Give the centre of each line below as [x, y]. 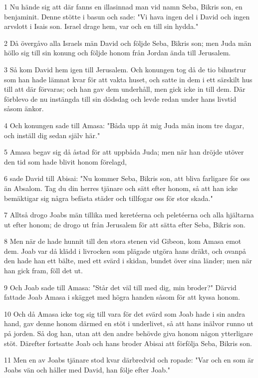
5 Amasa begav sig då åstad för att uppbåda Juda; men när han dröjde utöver [124, 152]
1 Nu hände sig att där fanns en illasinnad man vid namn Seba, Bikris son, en [123, 6]
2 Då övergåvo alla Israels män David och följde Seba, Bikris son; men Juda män [128, 43]
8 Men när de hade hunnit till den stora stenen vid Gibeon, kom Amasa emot [123, 241]
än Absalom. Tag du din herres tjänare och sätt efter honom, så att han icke [121, 188]
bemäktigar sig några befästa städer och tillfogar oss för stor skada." [109, 198]
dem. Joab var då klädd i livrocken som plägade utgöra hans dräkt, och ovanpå [125, 251]
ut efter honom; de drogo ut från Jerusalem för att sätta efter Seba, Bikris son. [125, 224]
